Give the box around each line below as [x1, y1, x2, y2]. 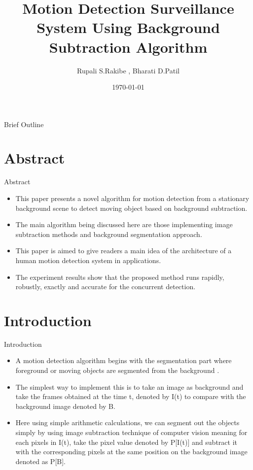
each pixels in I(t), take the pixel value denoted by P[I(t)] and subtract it [15, 436, 237, 447]
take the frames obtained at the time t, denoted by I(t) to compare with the [15, 391, 246, 402]
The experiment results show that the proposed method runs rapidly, [15, 271, 224, 282]
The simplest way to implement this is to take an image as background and [15, 381, 244, 392]
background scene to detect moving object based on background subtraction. [15, 202, 248, 213]
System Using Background [36, 17, 220, 37]
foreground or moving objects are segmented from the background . [15, 365, 219, 375]
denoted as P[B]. [15, 456, 66, 466]
